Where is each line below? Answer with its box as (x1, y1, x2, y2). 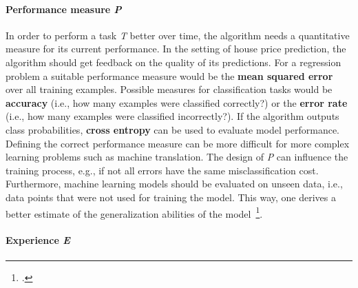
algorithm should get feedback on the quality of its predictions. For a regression (6, 54, 341, 69)
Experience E (6, 233, 70, 247)
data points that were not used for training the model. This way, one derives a (6, 189, 336, 204)
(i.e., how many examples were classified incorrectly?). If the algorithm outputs (6, 109, 339, 123)
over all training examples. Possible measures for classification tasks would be (6, 82, 333, 96)
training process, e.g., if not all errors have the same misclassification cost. (6, 163, 319, 177)
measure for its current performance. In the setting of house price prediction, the (6, 41, 346, 56)
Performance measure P (6, 1, 122, 16)
